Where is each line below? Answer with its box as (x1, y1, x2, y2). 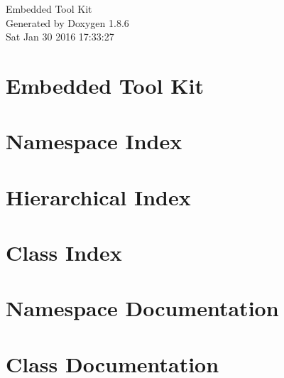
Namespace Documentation (6, 293, 279, 323)
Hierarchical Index (6, 182, 191, 211)
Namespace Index (6, 126, 182, 156)
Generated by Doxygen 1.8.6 (6, 15, 129, 30)
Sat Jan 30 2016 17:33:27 (6, 29, 114, 44)
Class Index (6, 238, 122, 267)
